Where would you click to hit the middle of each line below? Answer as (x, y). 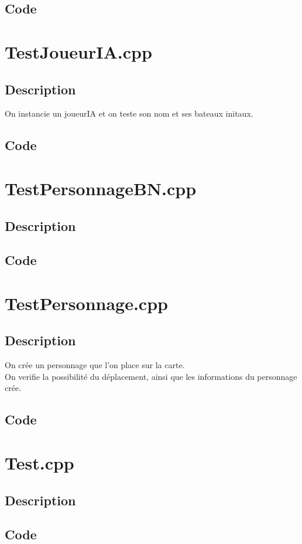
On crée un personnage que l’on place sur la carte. (95, 365)
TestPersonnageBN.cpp (101, 188)
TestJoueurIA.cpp (78, 51)
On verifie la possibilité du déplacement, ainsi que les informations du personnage (151, 376)
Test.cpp (40, 463)
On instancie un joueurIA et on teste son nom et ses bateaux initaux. (129, 113)
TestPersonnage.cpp (86, 303)
